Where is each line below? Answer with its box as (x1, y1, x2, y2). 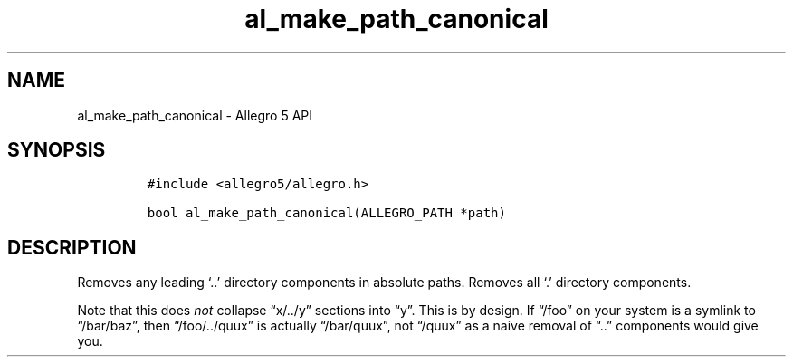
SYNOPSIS (7, 139, 106, 162)
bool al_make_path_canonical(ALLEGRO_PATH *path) (147, 206, 506, 221)
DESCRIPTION (7, 235, 137, 259)
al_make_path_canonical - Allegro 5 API (77, 107, 313, 123)
